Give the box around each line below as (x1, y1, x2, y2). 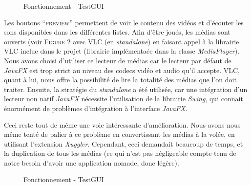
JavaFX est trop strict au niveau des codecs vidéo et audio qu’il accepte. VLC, (4, 65, 240, 75)
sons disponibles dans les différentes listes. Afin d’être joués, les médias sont (4, 27, 230, 37)
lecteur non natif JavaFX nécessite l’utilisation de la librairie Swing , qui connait (4, 93, 243, 104)
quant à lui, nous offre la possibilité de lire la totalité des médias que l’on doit (4, 74, 237, 85)
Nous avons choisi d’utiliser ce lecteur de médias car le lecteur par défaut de (4, 55, 231, 65)
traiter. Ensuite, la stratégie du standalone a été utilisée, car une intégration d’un (4, 84, 248, 94)
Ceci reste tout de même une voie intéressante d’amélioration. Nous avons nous (4, 119, 241, 130)
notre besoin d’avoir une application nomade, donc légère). (4, 157, 179, 167)
